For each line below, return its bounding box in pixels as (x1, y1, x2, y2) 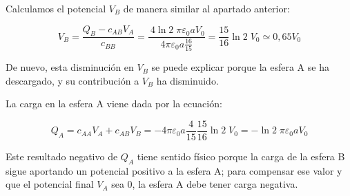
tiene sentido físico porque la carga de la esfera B (137, 149, 345, 163)
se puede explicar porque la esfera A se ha (151, 60, 329, 74)
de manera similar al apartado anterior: (123, 1, 290, 15)
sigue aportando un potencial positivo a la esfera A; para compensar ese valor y (6, 163, 342, 177)
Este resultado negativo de (6, 149, 118, 163)
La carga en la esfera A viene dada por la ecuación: (6, 96, 222, 111)
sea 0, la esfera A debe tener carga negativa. (111, 177, 298, 191)
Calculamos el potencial (6, 1, 106, 15)
